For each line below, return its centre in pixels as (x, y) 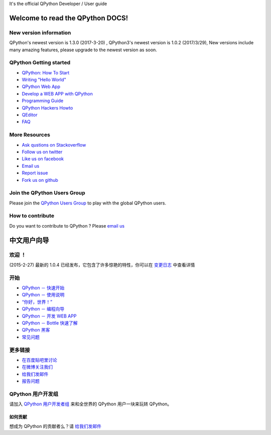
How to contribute (32, 216)
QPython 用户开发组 (34, 394)
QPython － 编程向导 (43, 309)
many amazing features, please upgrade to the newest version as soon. (83, 50)
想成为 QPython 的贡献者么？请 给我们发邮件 (55, 426)
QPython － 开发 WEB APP (49, 316)
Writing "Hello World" (44, 80)
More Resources (30, 135)
